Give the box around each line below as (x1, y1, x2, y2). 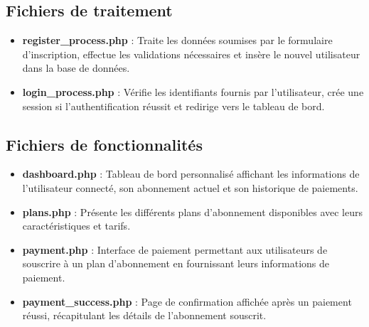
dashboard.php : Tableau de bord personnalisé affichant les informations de (22, 166, 360, 181)
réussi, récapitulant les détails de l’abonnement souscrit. (22, 308, 267, 323)
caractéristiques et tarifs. (22, 218, 131, 233)
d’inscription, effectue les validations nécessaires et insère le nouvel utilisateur (22, 46, 360, 61)
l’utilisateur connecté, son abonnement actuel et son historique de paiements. (22, 180, 358, 195)
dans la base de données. (22, 60, 130, 75)
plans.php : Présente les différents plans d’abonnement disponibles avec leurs (22, 204, 363, 219)
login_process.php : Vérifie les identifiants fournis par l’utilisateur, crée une (22, 84, 364, 99)
